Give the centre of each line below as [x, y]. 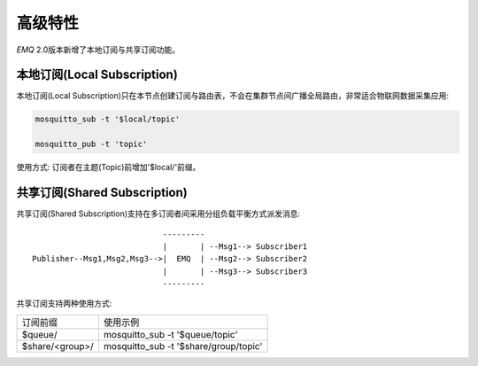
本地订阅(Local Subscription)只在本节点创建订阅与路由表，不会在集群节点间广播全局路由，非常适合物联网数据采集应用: [233, 96]
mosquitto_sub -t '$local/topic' [108, 119]
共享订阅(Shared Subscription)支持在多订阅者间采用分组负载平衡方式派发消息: [158, 214]
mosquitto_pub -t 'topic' [91, 144]
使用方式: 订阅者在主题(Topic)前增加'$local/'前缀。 [108, 167]
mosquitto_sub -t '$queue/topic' [170, 334]
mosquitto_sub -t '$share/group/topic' [183, 346]
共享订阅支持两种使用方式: [64, 304]
